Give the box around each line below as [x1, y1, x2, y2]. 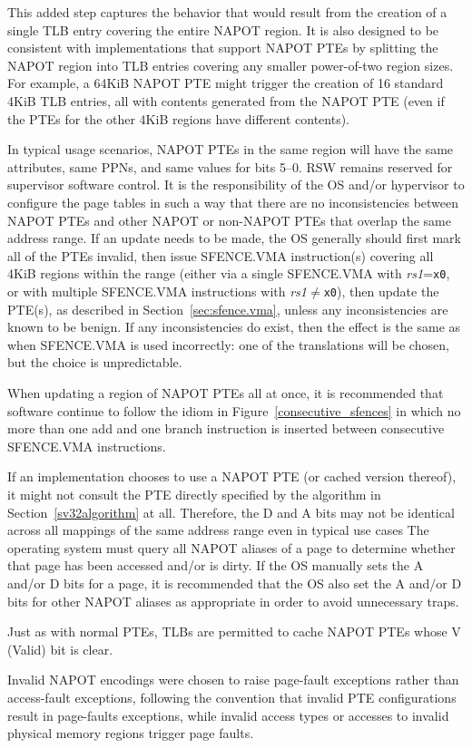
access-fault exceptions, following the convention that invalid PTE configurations [7, 687, 457, 706]
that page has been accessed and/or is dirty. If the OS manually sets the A [7, 556, 424, 575]
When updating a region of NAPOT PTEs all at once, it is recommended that [7, 384, 444, 402]
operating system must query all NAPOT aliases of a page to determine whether [7, 538, 456, 557]
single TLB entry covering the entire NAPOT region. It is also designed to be [7, 20, 439, 39]
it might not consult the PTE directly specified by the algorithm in [7, 484, 381, 503]
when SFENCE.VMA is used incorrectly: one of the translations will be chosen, [7, 335, 449, 354]
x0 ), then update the [323, 281, 439, 300]
